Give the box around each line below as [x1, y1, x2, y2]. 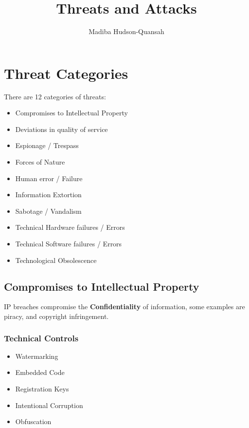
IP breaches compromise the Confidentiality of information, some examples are [4, 301, 245, 312]
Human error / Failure [15, 173, 83, 183]
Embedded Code [15, 367, 65, 377]
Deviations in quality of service [15, 124, 108, 134]
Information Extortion [15, 189, 82, 200]
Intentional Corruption [15, 400, 83, 410]
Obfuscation [15, 416, 52, 427]
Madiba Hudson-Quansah [89, 26, 164, 37]
